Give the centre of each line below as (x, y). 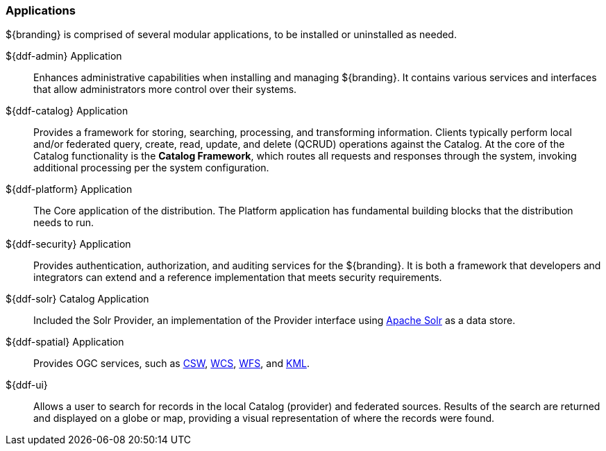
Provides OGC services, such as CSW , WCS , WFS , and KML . (171, 364)
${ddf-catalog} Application (67, 111)
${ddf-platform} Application (69, 189)
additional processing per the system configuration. (151, 168)
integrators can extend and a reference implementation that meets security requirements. (238, 278)
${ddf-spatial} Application (65, 342)
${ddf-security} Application (68, 244)
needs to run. (64, 223)
